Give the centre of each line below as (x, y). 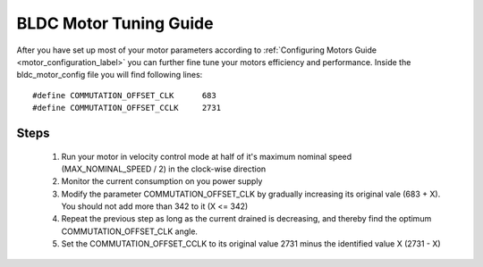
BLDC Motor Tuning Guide (115, 23)
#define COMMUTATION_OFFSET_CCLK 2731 (127, 108)
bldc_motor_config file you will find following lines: (110, 75)
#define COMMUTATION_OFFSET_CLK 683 (124, 95)
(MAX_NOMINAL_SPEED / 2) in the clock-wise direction (164, 169)
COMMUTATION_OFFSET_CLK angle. (130, 231)
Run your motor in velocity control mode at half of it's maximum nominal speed (207, 156)
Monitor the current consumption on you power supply (162, 181)
